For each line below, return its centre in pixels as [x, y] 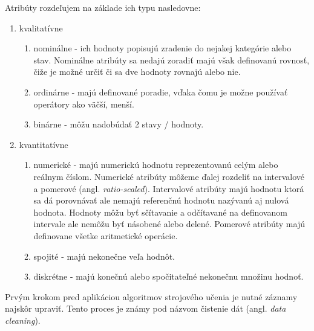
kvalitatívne [41, 27]
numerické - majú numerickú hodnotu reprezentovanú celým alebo [156, 165]
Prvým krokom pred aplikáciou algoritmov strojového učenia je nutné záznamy [151, 296]
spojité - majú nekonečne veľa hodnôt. [104, 256]
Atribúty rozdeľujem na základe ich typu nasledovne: [103, 7]
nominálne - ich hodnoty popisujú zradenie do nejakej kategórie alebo [162, 48]
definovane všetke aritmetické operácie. [106, 235]
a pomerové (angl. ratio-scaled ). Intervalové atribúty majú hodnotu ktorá [169, 188]
